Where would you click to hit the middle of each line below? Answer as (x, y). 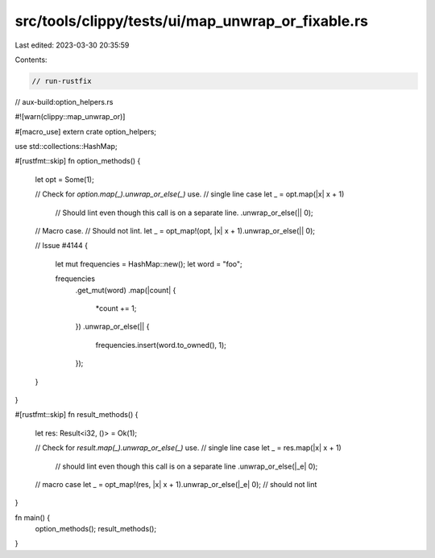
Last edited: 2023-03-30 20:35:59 (72, 45)
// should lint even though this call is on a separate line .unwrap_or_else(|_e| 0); (186, 466)
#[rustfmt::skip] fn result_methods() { (77, 415)
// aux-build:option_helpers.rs (64, 101)
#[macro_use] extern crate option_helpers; (86, 131)
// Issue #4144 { (62, 246)
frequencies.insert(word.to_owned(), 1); (161, 345)
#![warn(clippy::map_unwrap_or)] (70, 117)
